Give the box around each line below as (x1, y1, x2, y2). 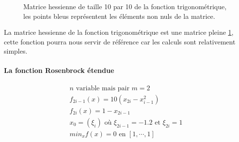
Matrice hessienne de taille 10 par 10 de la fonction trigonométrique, (23, 1, 227, 11)
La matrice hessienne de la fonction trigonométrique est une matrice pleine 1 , (4, 27, 234, 37)
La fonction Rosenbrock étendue (4, 65, 114, 75)
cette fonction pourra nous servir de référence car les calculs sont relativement (4, 36, 236, 46)
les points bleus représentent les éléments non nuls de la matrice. (23, 11, 215, 21)
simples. (4, 46, 28, 56)
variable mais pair (76, 85, 129, 92)
